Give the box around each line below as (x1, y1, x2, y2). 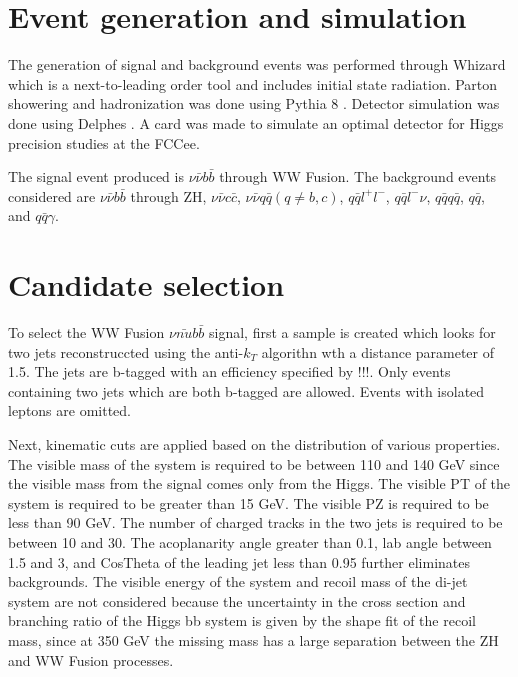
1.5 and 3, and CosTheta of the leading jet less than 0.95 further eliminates (8, 551, 470, 572)
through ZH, (130, 185, 207, 206)
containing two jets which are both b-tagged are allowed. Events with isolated (8, 380, 485, 401)
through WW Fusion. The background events (219, 166, 497, 187)
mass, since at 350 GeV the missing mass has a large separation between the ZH (8, 629, 499, 650)
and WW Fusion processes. (8, 649, 174, 670)
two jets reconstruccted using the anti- (8, 341, 244, 362)
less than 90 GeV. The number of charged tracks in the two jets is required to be (8, 512, 503, 533)
